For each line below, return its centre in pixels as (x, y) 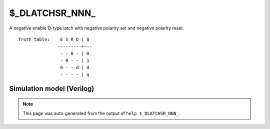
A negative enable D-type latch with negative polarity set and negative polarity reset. (97, 28)
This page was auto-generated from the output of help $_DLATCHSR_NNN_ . (101, 113)
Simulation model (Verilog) (52, 88)
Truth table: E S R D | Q (54, 39)
